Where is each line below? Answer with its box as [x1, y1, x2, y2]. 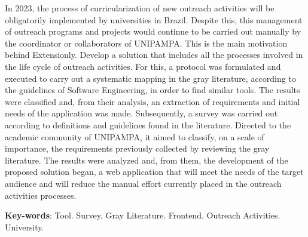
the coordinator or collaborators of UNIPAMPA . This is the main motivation [5, 36, 288, 49]
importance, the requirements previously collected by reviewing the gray [5, 142, 270, 155]
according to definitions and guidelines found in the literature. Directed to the [5, 118, 291, 131]
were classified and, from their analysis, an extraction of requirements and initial [5, 95, 300, 107]
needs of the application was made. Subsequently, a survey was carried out [5, 107, 278, 119]
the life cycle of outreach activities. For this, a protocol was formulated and [5, 60, 281, 72]
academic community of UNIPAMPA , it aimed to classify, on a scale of [5, 130, 264, 143]
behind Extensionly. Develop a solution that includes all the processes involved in [5, 48, 303, 61]
